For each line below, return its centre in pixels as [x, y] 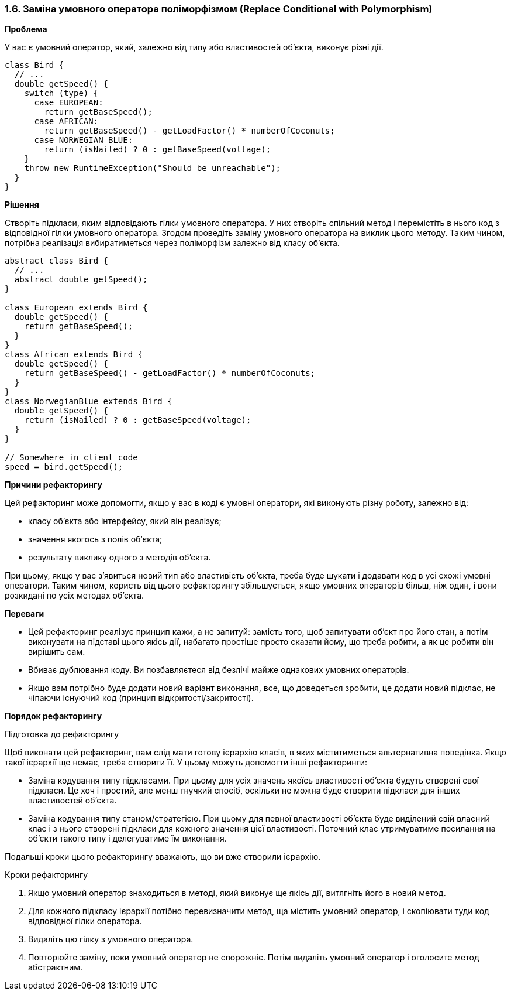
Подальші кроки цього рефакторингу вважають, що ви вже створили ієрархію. [163, 857]
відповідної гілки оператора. [85, 921]
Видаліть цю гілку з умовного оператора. [111, 939]
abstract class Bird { [57, 261]
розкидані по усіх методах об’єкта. [75, 596]
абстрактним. [56, 967]
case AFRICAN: [66, 122]
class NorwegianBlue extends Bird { [89, 401]
